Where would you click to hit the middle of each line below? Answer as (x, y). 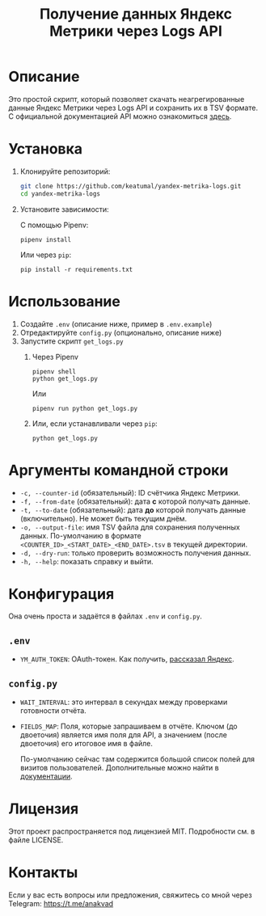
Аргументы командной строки (118, 470)
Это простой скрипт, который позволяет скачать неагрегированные (127, 99)
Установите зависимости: (64, 209)
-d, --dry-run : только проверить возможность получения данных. (135, 553)
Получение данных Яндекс (136, 14)
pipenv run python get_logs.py (85, 408)
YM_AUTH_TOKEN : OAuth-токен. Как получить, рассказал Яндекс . (127, 659)
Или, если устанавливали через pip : (95, 423)
